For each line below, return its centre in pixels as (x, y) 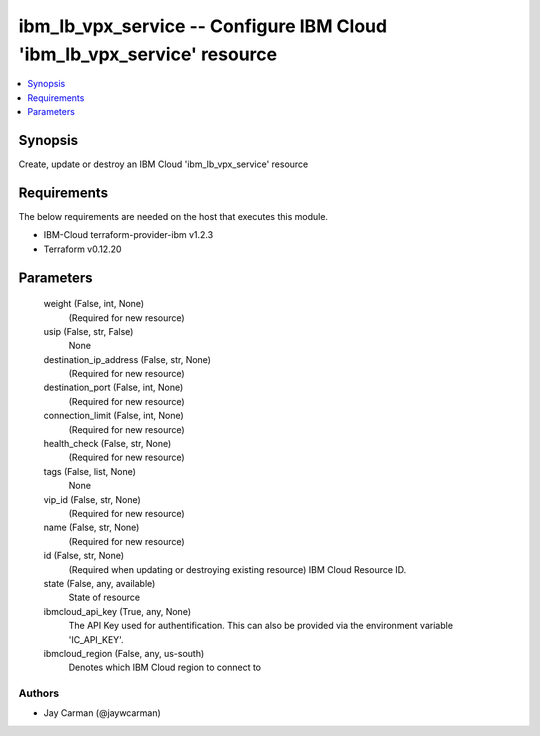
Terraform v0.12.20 (82, 249)
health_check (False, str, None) (107, 444)
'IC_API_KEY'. (96, 639)
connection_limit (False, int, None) (113, 416)
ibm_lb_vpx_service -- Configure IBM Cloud (203, 26)
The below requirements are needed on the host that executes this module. (173, 216)
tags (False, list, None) (90, 471)
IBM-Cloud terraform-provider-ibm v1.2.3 (128, 235)
